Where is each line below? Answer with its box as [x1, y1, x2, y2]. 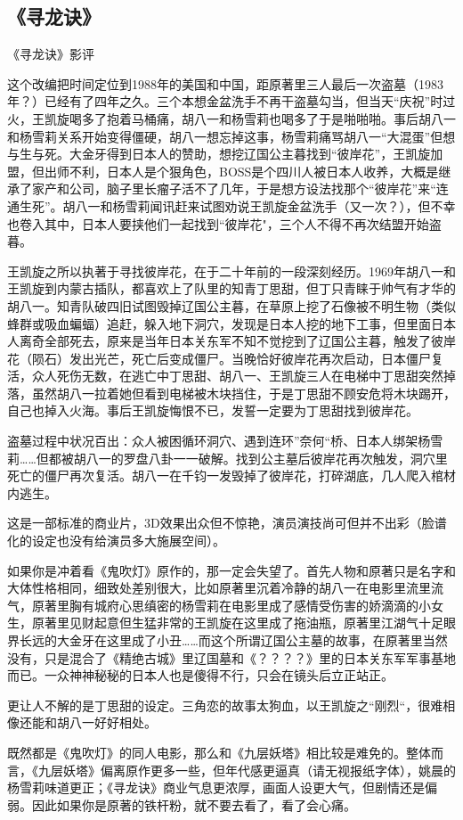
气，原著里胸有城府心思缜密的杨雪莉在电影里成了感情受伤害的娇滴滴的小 [7, 595, 431, 614]
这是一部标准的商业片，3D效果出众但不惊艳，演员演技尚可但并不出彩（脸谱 [7, 513, 447, 532]
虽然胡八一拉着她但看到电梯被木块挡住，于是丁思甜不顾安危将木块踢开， [31, 383, 456, 402]
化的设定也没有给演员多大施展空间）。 [7, 531, 225, 550]
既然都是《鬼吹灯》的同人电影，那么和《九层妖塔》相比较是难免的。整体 [7, 742, 431, 761]
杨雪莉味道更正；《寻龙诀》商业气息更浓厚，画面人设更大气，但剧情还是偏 [7, 778, 437, 797]
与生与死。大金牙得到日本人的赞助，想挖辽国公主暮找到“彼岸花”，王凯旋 [7, 144, 431, 163]
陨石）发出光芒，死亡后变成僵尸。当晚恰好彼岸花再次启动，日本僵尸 [31, 348, 431, 367]
